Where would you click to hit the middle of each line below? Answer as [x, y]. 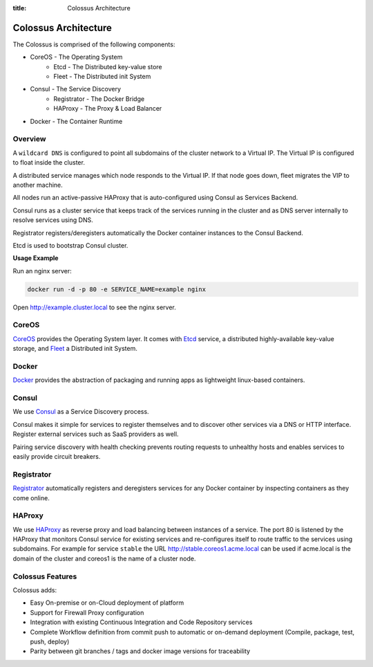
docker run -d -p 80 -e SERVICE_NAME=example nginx [117, 289]
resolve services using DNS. [53, 220]
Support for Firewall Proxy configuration [87, 612]
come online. [31, 497]
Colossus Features [45, 576]
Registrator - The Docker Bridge [99, 99]
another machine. [38, 185]
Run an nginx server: [42, 271]
